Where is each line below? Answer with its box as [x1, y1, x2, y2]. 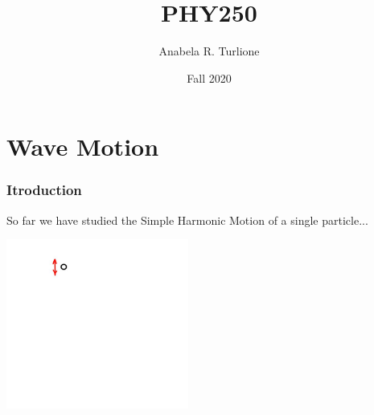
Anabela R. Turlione [158, 43, 260, 59]
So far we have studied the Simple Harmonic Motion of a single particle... [6, 211, 368, 228]
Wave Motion [6, 130, 159, 163]
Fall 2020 [187, 69, 232, 86]
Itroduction [6, 180, 82, 200]
